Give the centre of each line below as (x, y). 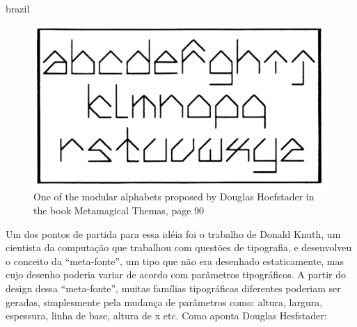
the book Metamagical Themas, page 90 (119, 210)
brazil (18, 8)
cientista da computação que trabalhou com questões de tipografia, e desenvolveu (179, 247)
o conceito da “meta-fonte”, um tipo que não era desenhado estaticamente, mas (175, 261)
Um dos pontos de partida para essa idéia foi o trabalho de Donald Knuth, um (173, 233)
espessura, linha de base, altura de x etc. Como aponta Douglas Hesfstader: (166, 316)
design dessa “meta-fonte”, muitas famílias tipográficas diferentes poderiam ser (173, 288)
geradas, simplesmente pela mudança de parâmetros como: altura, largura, (164, 302)
